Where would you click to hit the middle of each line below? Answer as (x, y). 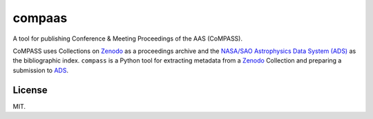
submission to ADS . (41, 70)
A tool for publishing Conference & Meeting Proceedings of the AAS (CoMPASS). (128, 39)
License (30, 90)
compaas (40, 18)
